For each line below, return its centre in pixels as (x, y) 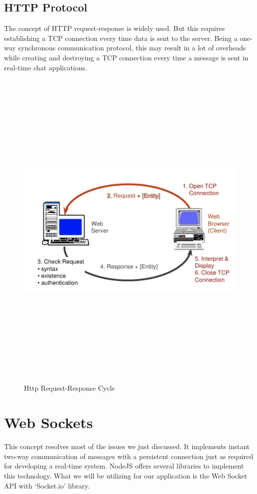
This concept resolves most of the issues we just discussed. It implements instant (127, 446)
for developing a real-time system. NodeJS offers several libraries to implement (124, 466)
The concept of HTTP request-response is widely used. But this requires (115, 28)
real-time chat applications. (46, 67)
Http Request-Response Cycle (69, 388)
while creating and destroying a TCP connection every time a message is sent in (126, 57)
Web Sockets (49, 422)
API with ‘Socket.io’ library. (47, 485)
